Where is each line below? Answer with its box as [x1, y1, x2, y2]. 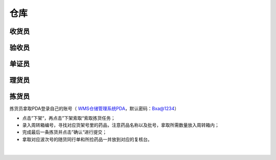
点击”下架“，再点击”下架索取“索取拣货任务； [22, 115, 116, 121]
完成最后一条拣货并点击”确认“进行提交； [22, 129, 107, 135]
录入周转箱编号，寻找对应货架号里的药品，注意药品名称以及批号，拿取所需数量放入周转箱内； [22, 122, 219, 128]
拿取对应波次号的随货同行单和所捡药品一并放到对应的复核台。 [22, 136, 152, 142]
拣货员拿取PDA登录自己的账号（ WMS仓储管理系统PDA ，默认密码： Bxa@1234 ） [9, 105, 179, 112]
